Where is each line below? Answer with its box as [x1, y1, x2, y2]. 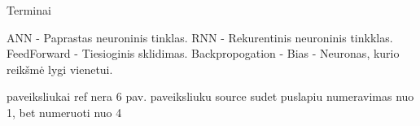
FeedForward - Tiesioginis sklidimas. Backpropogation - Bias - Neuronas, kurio [7, 45, 400, 62]
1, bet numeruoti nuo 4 [7, 103, 122, 120]
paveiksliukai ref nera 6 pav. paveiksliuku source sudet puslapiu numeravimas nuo [7, 88, 414, 105]
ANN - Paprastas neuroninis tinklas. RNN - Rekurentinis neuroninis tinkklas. [7, 28, 393, 46]
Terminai [7, 2, 51, 18]
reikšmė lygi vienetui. [7, 60, 113, 77]
